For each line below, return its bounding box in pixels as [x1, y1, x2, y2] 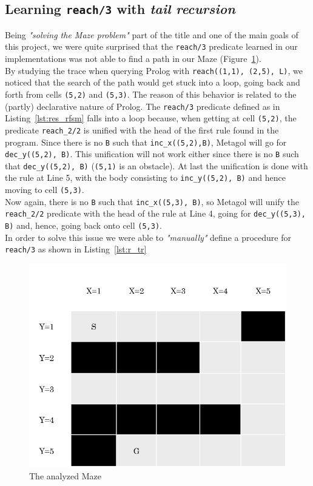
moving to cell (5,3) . [5, 183, 84, 196]
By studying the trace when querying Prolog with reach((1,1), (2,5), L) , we [5, 64, 303, 76]
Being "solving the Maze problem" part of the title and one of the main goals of [5, 28, 298, 41]
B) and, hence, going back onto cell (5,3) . [5, 219, 162, 232]
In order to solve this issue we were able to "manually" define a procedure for [5, 231, 291, 243]
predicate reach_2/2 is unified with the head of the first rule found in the [5, 123, 279, 136]
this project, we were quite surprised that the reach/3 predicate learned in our [5, 40, 298, 53]
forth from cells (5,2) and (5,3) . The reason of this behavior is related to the [5, 87, 297, 100]
